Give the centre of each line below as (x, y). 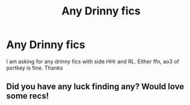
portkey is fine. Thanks (35, 68)
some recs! (28, 96)
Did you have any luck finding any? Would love (95, 87)
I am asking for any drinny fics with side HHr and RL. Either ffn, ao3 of (93, 61)
